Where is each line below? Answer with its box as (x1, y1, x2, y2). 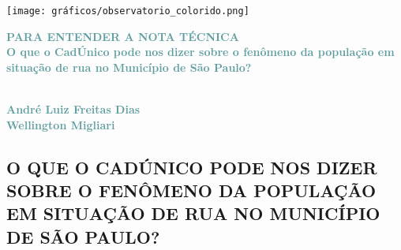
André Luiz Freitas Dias (6, 101, 141, 118)
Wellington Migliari (6, 116, 115, 132)
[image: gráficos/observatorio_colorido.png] (6, 6, 249, 17)
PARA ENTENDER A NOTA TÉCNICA (6, 28, 239, 44)
